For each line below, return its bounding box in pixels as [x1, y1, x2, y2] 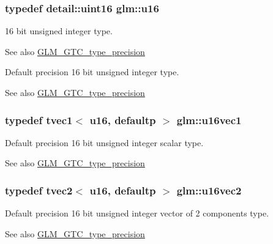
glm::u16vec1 [176, 112, 242, 127]
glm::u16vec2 [176, 182, 242, 198]
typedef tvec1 [5, 112, 73, 127]
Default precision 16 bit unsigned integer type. [5, 65, 179, 78]
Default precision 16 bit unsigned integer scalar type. [5, 136, 204, 149]
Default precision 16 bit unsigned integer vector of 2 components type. [5, 207, 269, 220]
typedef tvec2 [5, 182, 73, 198]
